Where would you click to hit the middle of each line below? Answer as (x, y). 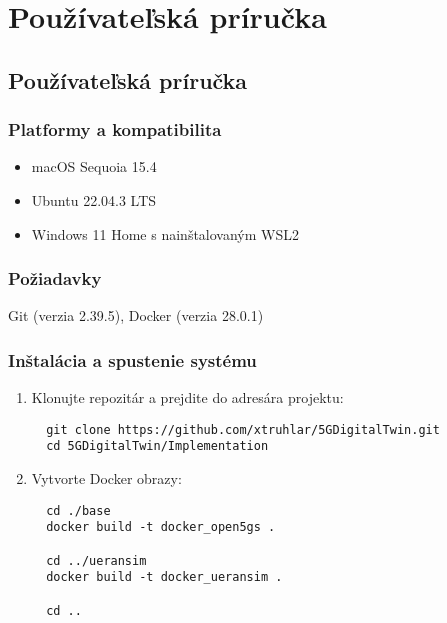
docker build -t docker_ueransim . (164, 577)
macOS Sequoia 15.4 (94, 166)
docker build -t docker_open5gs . (161, 527)
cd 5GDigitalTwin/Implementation (157, 446)
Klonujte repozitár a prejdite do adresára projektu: (187, 397)
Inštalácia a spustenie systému (132, 359)
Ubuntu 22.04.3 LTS (94, 199)
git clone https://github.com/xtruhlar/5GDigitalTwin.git (243, 429)
